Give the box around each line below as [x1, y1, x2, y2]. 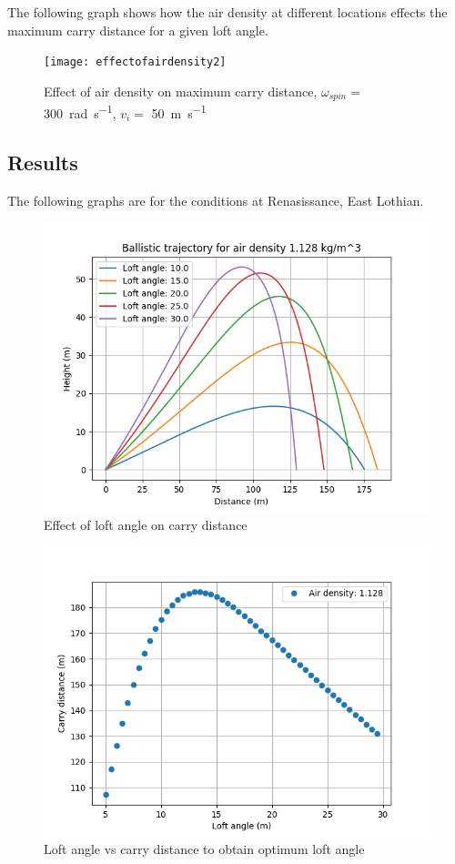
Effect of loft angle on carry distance [44, 514, 248, 534]
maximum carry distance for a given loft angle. [7, 20, 268, 39]
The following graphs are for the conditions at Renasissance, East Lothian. [7, 190, 424, 209]
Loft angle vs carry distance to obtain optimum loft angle [44, 839, 365, 859]
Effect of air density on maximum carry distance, [44, 81, 318, 100]
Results [7, 147, 78, 176]
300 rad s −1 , [44, 101, 116, 122]
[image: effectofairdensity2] [44, 56, 227, 69]
